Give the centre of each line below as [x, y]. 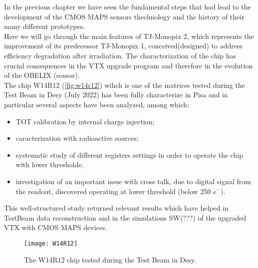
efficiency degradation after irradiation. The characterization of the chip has [120, 55]
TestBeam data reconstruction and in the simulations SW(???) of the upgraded [125, 217]
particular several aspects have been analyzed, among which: [97, 104]
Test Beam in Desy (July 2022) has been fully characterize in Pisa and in [116, 95]
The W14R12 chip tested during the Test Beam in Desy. [110, 259]
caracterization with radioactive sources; [77, 138]
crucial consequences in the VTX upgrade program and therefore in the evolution [129, 65]
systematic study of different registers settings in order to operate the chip [129, 154]
